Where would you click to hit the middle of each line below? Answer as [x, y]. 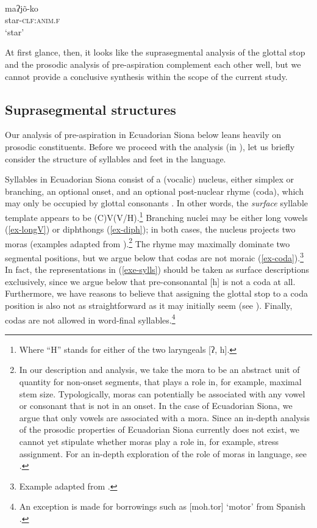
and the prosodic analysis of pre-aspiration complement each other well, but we [153, 64]
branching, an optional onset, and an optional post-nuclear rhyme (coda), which [154, 191]
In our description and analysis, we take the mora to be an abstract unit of [159, 370]
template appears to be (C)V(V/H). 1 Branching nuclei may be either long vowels [156, 216]
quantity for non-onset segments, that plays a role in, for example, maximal [160, 382]
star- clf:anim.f [33, 20]
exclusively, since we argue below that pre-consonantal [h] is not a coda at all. [150, 281]
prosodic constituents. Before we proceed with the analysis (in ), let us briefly [150, 146]
